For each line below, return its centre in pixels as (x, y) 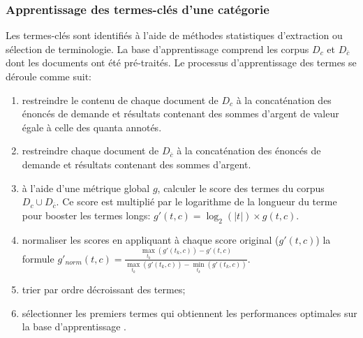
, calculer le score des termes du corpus (241, 188)
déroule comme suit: (49, 76)
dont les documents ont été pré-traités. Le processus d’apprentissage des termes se (181, 63)
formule (38, 258)
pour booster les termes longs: (86, 215)
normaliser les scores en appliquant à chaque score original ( (150, 239)
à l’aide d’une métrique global (86, 188)
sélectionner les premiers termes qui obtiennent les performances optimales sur (190, 313)
